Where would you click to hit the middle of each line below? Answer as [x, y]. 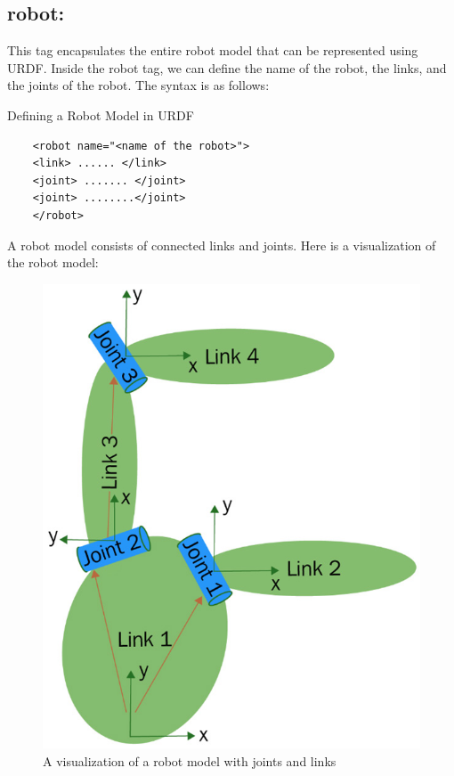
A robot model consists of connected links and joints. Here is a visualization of [222, 245]
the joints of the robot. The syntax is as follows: [138, 85]
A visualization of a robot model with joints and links [190, 760]
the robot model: [53, 262]
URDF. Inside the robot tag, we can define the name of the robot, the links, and [227, 67]
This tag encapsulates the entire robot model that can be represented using [213, 50]
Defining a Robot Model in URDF [101, 114]
